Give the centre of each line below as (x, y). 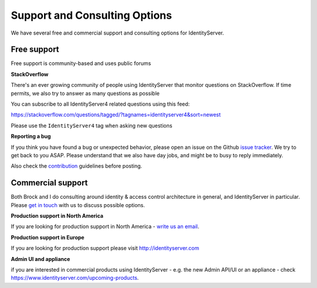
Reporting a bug (31, 136)
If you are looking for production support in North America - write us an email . (105, 226)
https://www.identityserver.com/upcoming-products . (75, 278)
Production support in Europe (48, 237)
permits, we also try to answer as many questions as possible (85, 93)
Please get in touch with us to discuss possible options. (78, 205)
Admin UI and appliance (41, 259)
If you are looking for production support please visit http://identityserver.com (105, 248)
